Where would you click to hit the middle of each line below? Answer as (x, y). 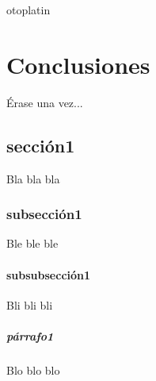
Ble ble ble (32, 243)
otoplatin (29, 10)
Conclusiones (78, 64)
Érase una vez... (45, 102)
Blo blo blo (33, 369)
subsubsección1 (49, 274)
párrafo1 (30, 335)
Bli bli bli (30, 304)
